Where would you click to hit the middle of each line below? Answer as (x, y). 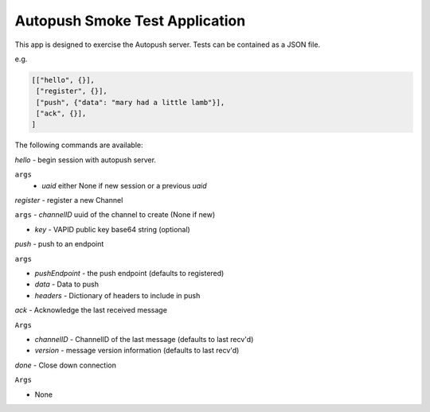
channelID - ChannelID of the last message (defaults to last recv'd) (144, 339)
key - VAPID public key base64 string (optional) (112, 229)
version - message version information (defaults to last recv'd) (137, 351)
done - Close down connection (66, 365)
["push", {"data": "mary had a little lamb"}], (131, 102)
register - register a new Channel (69, 200)
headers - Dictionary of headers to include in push (117, 295)
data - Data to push (67, 284)
